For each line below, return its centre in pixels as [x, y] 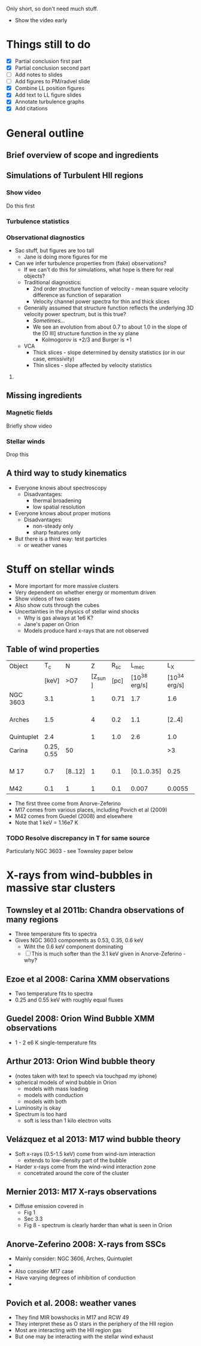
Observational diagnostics [45, 238]
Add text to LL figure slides [48, 95]
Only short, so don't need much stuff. [52, 9]
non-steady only [53, 526]
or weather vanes [45, 545]
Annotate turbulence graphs [50, 102]
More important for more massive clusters [66, 586]
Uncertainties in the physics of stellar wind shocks [77, 611]
